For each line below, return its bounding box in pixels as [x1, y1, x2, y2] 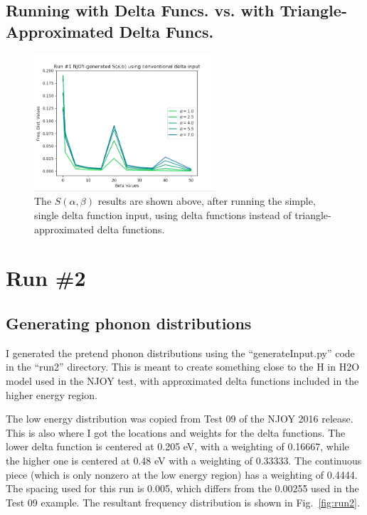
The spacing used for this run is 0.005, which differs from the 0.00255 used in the [6, 481, 359, 496]
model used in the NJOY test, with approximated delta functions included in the [6, 373, 359, 388]
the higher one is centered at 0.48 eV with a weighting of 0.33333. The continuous [6, 452, 362, 467]
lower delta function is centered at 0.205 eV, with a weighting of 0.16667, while [6, 439, 349, 454]
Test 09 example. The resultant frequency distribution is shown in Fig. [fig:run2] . [6, 494, 360, 509]
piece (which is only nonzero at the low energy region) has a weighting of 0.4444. [6, 467, 358, 482]
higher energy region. [6, 387, 97, 402]
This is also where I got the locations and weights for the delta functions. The [6, 425, 346, 440]
